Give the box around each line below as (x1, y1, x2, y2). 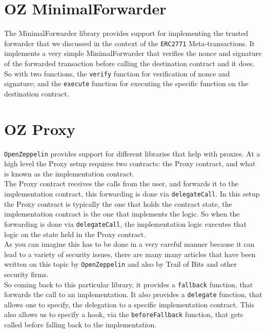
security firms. (4, 268, 49, 279)
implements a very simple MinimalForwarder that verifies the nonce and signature (4, 48, 262, 58)
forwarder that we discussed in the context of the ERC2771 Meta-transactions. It (4, 37, 255, 48)
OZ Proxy (4, 118, 76, 139)
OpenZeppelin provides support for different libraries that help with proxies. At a (4, 148, 260, 159)
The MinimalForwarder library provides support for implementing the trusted (4, 28, 249, 38)
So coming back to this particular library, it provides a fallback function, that (4, 279, 253, 289)
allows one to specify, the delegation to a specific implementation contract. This (4, 299, 254, 309)
